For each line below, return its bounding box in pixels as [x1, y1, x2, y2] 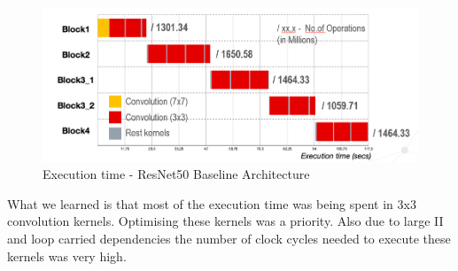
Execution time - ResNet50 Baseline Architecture [43, 165, 310, 183]
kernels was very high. [7, 246, 127, 265]
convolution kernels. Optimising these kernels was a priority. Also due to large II [7, 212, 444, 230]
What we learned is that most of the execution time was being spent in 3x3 [7, 194, 416, 213]
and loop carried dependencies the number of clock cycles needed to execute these [7, 229, 451, 248]
